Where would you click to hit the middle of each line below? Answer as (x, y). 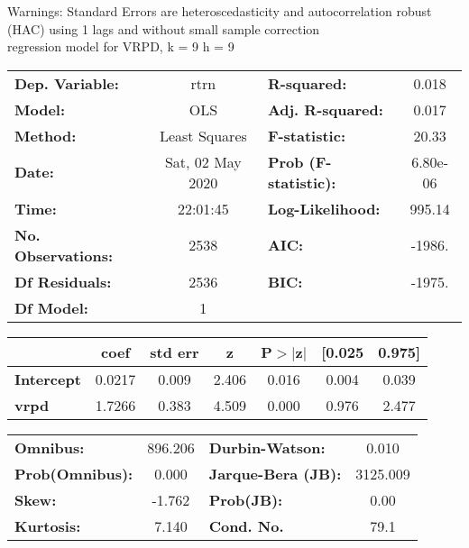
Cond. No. (246, 525)
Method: (46, 135)
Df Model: (51, 307)
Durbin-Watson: (267, 447)
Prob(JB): (246, 499)
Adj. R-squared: (325, 109)
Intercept (48, 379)
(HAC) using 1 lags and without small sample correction (164, 28)
